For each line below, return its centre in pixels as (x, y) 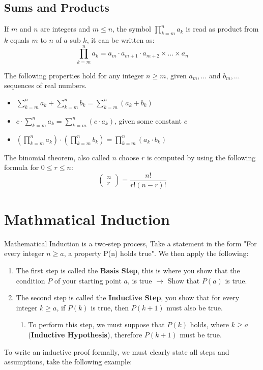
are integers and (65, 29)
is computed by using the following (201, 157)
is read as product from (222, 29)
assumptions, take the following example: (68, 362)
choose (129, 157)
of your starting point (88, 280)
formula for (22, 167)
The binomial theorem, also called (57, 157)
